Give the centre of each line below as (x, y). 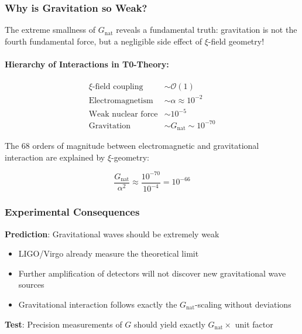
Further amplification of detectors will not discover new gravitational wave (152, 273)
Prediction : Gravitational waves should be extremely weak (112, 234)
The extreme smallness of (50, 30)
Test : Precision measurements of (64, 324)
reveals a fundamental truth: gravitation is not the (207, 30)
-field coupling (118, 87)
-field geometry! (236, 41)
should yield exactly (170, 324)
